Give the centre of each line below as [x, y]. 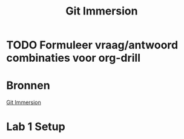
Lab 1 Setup [36, 127]
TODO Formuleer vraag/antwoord [92, 45]
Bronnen [28, 86]
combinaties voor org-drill [74, 58]
